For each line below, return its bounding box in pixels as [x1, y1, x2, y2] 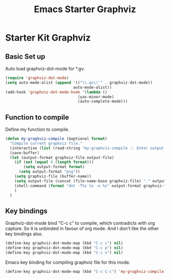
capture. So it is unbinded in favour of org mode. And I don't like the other [5, 225, 159, 231]
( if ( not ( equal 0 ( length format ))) [14, 160, 94, 165]
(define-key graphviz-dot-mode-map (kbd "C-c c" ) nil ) [5, 241, 123, 246]
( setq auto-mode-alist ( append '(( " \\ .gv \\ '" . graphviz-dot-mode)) [5, 80, 153, 85]
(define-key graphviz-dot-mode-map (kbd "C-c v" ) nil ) [5, 250, 123, 255]
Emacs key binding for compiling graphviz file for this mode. [5, 259, 131, 265]
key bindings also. [5, 231, 43, 237]
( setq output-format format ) [23, 165, 85, 170]
